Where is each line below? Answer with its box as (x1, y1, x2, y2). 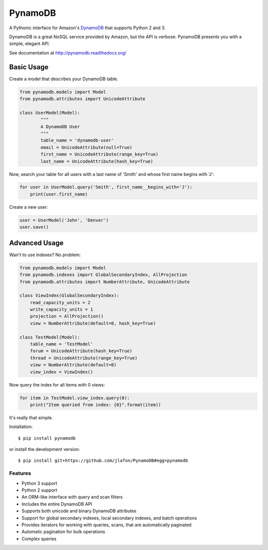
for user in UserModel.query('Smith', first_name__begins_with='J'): (19, 184, 193, 190)
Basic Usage (9, 62, 49, 71)
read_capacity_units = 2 (30, 300, 91, 305)
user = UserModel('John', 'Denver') (19, 217, 109, 223)
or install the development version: (9, 446, 80, 452)
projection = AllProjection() (30, 314, 104, 319)
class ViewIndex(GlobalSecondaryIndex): (19, 293, 119, 298)
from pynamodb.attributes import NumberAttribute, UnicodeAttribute (19, 279, 190, 284)
